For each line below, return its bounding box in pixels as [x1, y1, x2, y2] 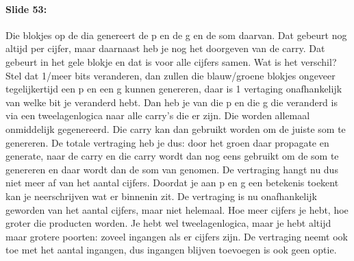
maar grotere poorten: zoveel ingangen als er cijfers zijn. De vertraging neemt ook [5, 229, 348, 243]
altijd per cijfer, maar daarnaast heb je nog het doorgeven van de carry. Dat [5, 41, 325, 55]
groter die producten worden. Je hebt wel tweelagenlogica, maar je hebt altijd [5, 216, 331, 230]
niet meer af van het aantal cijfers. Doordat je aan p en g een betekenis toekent [5, 175, 339, 190]
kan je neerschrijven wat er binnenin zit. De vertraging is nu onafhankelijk [5, 188, 317, 203]
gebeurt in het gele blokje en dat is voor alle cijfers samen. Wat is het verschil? [5, 54, 337, 69]
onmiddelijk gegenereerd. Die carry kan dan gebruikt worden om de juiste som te [5, 121, 346, 136]
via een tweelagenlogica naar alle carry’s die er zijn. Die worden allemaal [5, 108, 310, 123]
